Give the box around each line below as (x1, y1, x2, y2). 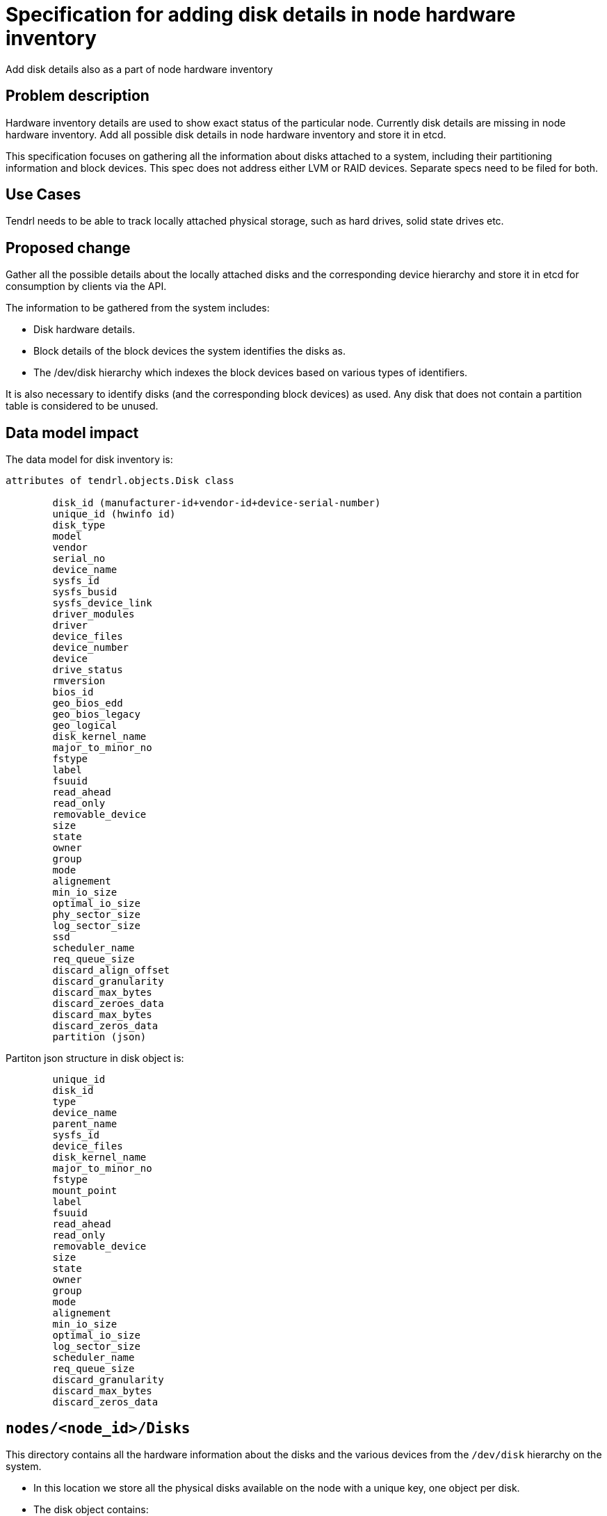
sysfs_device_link (52, 597, 152, 609)
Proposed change (6, 239, 131, 257)
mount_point (52, 1185, 118, 1197)
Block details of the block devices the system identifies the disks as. (33, 345, 346, 357)
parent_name (52, 1118, 118, 1130)
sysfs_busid (52, 586, 118, 598)
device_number (52, 642, 129, 654)
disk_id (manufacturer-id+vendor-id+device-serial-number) (52, 497, 381, 509)
